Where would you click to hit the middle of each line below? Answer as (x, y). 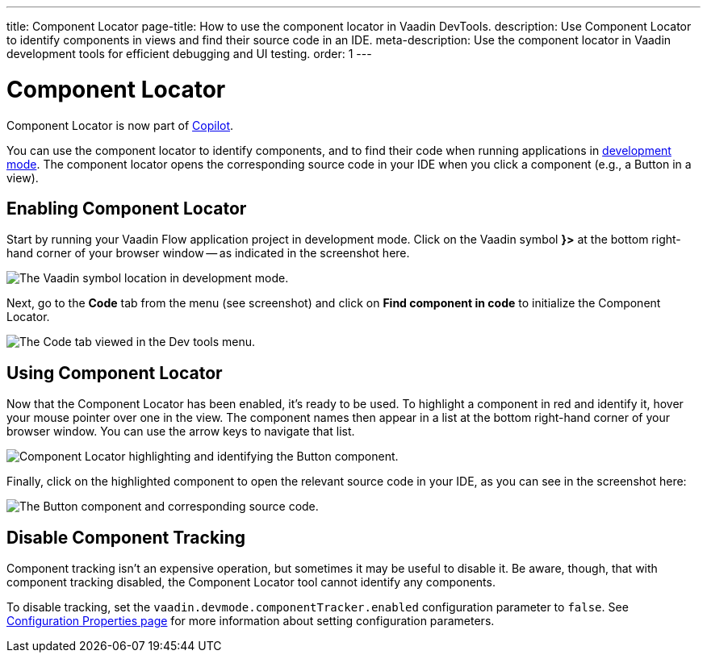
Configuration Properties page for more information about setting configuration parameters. (251, 621)
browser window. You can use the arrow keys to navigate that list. (181, 432)
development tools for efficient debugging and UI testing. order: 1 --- (189, 54)
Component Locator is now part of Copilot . (120, 125)
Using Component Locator (115, 373)
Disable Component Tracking (126, 537)
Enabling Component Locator (127, 208)
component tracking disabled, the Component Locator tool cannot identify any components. (251, 582)
